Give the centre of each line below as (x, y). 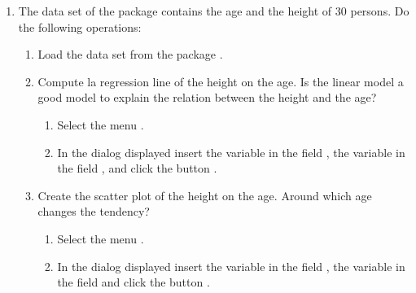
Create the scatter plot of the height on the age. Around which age (205, 195)
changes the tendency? (94, 211)
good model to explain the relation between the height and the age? (207, 97)
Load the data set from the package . (130, 54)
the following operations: (80, 26)
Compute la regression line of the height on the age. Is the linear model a (221, 81)
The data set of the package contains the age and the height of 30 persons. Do (214, 11)
